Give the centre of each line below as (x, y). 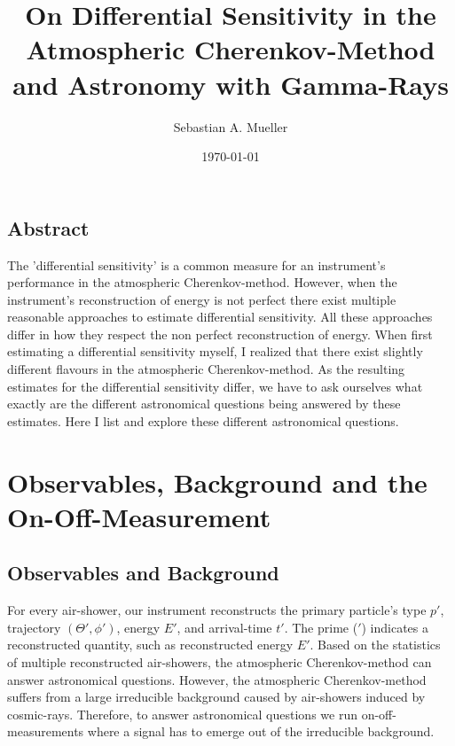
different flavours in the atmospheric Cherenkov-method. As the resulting (206, 369)
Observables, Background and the (217, 482)
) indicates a (395, 627)
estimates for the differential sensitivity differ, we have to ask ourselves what (215, 386)
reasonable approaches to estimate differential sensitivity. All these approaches (220, 317)
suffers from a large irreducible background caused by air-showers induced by (216, 697)
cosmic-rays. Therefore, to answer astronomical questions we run (182, 714)
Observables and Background (143, 573)
